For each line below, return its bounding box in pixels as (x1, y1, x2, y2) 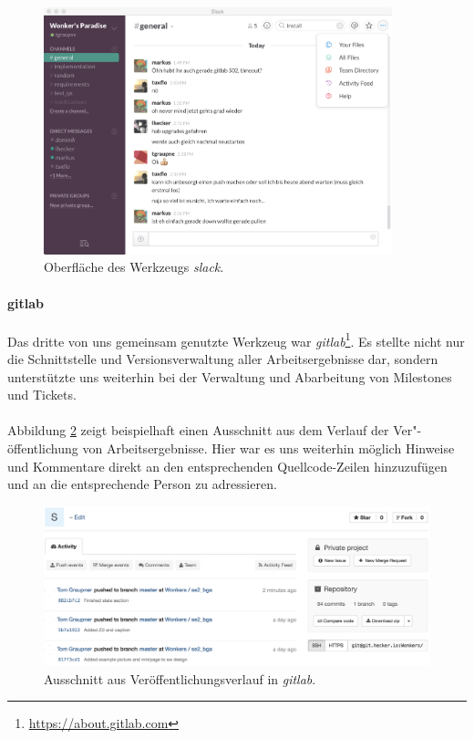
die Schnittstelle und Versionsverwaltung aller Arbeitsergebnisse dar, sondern (7, 349, 438, 369)
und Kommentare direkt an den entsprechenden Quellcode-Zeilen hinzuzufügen (7, 456, 448, 475)
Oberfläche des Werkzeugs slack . (44, 257, 224, 276)
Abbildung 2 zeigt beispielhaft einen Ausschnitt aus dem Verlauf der (7, 421, 389, 440)
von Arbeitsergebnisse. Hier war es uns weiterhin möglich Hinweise (82, 439, 455, 457)
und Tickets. (7, 385, 77, 404)
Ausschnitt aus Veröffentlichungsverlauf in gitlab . (44, 669, 316, 688)
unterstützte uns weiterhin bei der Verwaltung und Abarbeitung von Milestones (7, 367, 452, 386)
